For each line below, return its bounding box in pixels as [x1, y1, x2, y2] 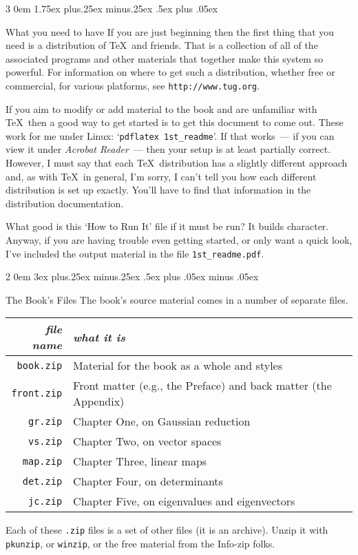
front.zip [11, 388, 63, 399]
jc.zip [28, 495, 63, 507]
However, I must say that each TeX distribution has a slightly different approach [6, 156, 348, 170]
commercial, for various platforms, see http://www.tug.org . [6, 78, 260, 92]
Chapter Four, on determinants [73, 473, 223, 490]
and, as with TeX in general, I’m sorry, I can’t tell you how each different [6, 169, 317, 183]
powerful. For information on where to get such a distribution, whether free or [6, 65, 335, 79]
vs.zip [28, 435, 63, 447]
